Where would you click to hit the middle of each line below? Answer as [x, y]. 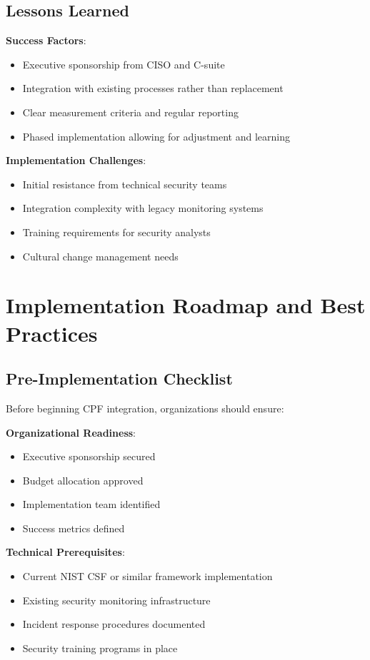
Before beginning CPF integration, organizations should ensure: [145, 408]
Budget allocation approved [83, 480]
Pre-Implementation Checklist [119, 379]
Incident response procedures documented [114, 624]
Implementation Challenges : [76, 160]
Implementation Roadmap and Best [186, 305]
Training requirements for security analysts [116, 232]
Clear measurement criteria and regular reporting [130, 112]
